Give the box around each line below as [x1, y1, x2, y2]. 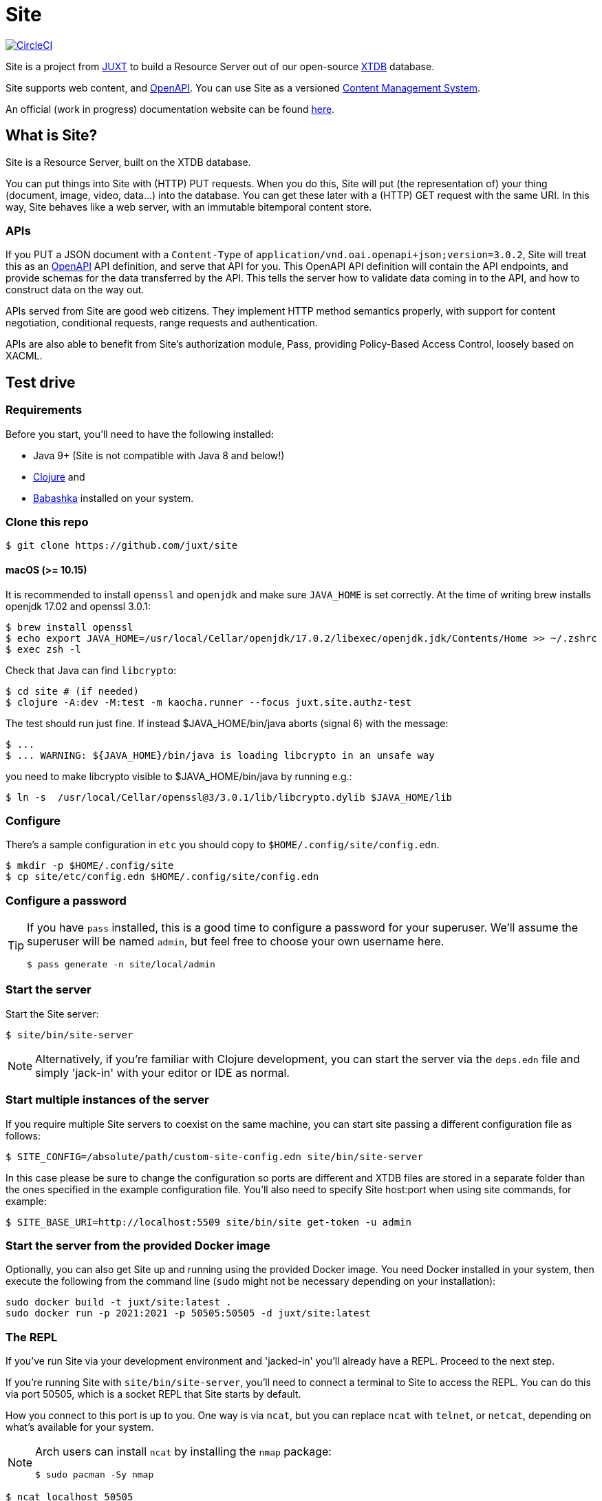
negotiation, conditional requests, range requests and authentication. [6, 317, 318, 329]
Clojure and [33, 470, 85, 483]
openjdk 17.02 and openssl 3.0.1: [6, 600, 151, 612]
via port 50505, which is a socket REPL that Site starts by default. [6, 1388, 301, 1400]
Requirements [6, 403, 83, 417]
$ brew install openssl [6, 621, 133, 633]
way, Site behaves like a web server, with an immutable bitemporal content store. [6, 200, 372, 213]
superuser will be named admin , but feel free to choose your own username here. [27, 934, 444, 949]
